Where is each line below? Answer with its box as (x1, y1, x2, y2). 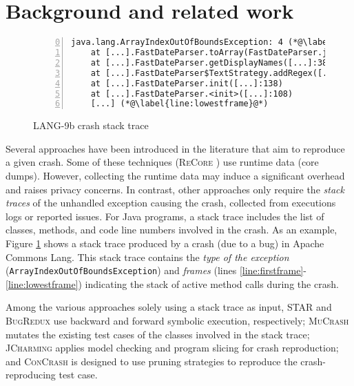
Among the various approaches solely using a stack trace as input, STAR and (6, 300, 332, 314)
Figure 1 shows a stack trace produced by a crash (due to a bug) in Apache (6, 236, 324, 250)
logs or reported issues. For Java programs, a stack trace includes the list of (6, 209, 324, 223)
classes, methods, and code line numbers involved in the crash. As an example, (6, 222, 337, 237)
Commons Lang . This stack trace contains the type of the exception (6, 249, 289, 264)
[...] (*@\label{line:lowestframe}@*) (90, 99, 269, 109)
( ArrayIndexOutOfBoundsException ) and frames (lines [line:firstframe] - (6, 263, 306, 278)
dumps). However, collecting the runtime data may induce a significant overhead (6, 168, 345, 183)
